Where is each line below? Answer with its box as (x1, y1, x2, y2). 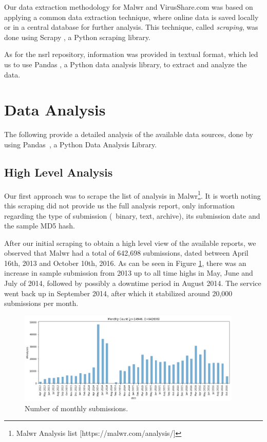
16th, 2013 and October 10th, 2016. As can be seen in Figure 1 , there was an (4, 257, 246, 268)
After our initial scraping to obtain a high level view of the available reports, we (4, 237, 256, 248)
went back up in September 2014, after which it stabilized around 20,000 (4, 287, 233, 298)
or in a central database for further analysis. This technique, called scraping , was (4, 22, 258, 32)
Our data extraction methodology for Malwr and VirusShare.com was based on (4, 2, 253, 12)
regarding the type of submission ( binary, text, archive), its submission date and (4, 210, 260, 221)
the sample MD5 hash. (4, 220, 75, 231)
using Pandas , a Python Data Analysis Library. (4, 139, 157, 149)
